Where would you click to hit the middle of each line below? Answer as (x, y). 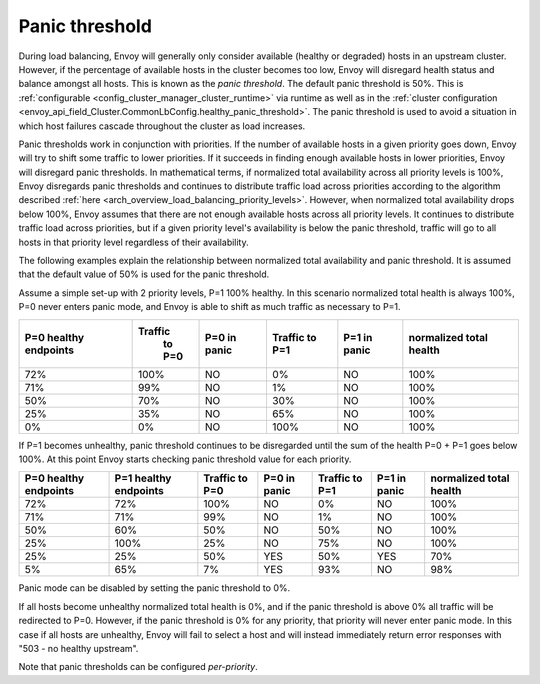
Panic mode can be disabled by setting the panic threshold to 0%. (154, 588)
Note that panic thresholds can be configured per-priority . (138, 667)
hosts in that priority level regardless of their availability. (133, 242)
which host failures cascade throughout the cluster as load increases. (162, 126)
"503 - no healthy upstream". (78, 648)
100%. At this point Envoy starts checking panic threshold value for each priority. (185, 459)
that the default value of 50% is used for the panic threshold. (144, 274)
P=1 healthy (143, 478)
